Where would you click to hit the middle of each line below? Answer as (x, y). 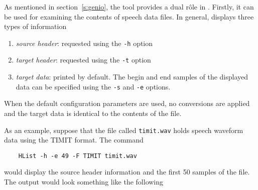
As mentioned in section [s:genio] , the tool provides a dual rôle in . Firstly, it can (129, 6)
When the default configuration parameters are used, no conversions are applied (127, 103)
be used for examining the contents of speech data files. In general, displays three (129, 16)
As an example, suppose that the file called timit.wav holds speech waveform (124, 130)
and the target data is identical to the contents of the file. (93, 113)
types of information (35, 26)
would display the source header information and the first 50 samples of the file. (127, 172)
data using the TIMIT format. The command (74, 140)
